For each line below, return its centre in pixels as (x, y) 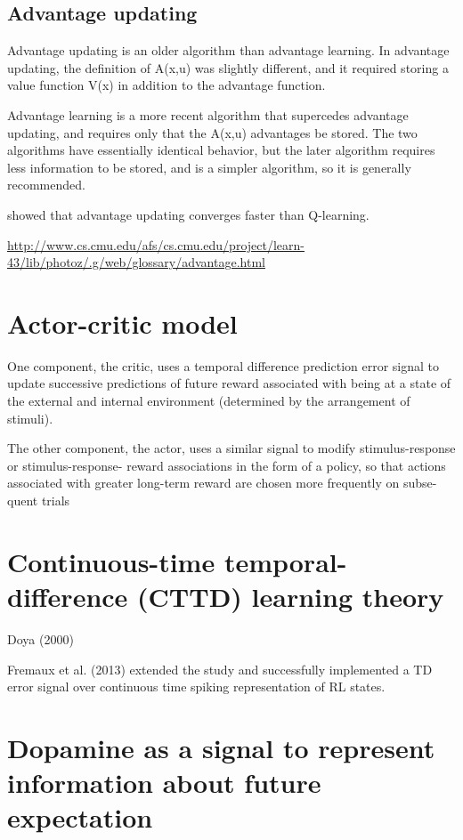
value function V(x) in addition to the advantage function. (167, 85)
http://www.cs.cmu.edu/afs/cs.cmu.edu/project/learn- (156, 244)
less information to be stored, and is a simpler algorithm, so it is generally (209, 167)
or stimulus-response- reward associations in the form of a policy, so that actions (227, 465)
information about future (164, 783)
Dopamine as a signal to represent (221, 747)
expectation (80, 817)
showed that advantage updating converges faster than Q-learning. (188, 214)
